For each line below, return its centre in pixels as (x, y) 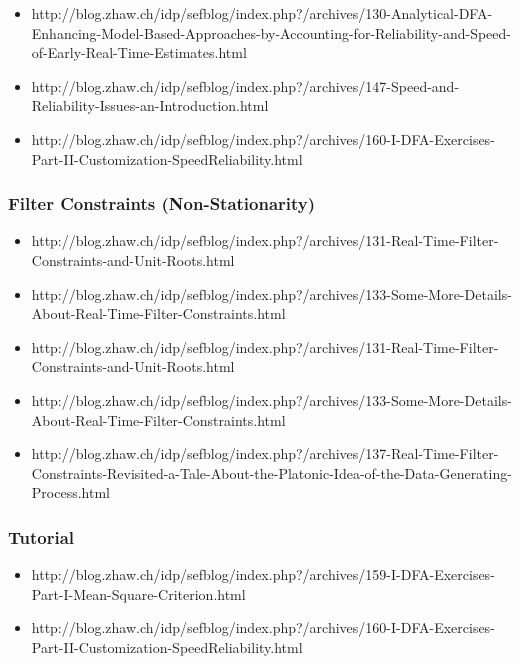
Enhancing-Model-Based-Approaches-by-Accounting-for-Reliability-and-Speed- (271, 32)
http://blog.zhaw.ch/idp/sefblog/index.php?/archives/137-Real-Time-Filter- (265, 453)
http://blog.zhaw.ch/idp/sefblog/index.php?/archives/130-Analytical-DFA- (262, 13)
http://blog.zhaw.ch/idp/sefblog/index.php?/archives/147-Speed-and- (245, 85)
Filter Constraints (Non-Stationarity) (162, 203)
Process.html (70, 492)
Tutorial (41, 536)
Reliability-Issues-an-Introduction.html (150, 105)
